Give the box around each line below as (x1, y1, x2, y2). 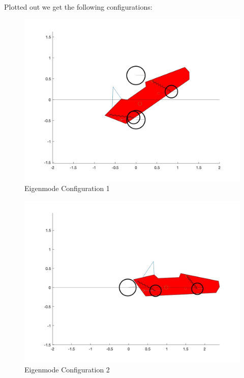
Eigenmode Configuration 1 (24, 183, 110, 194)
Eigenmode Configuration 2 (24, 364, 110, 375)
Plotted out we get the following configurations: (4, 2, 152, 12)
